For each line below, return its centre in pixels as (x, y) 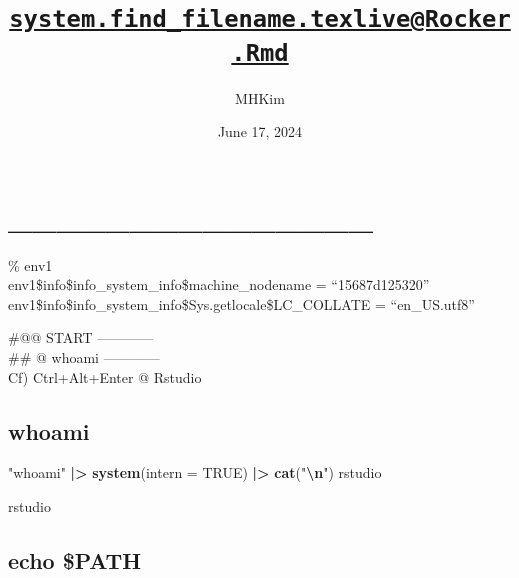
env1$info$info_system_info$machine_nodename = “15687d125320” (219, 284)
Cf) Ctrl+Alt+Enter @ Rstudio (105, 376)
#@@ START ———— (81, 337)
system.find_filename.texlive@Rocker (260, 19)
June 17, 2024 (260, 131)
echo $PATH (75, 560)
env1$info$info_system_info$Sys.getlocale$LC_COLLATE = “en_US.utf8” (241, 303)
